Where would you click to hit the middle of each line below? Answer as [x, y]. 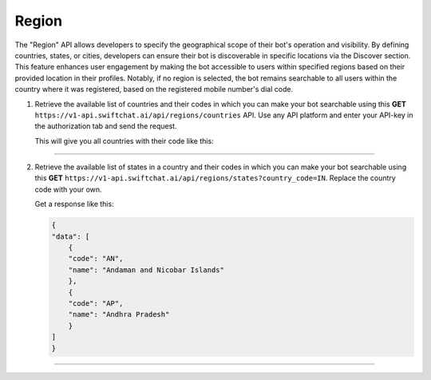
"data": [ [71, 236]
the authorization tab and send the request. [106, 126]
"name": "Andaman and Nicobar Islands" [146, 270]
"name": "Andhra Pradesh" [119, 315]
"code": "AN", [96, 259]
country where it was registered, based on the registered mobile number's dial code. [154, 89]
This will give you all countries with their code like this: [125, 141]
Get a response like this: [75, 204]
